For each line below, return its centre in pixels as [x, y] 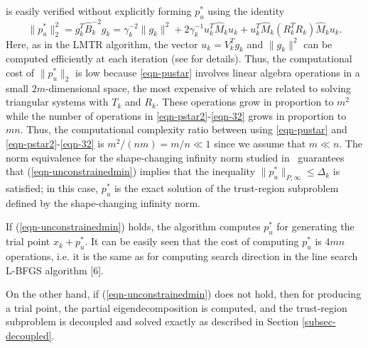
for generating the [315, 226]
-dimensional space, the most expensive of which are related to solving [198, 88]
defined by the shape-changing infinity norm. [103, 202]
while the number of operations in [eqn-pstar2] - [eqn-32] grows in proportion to [176, 115]
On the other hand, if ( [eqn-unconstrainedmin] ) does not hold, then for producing [184, 294]
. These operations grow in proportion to [245, 102]
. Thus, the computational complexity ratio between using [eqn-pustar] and [184, 129]
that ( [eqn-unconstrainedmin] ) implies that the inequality [131, 171]
